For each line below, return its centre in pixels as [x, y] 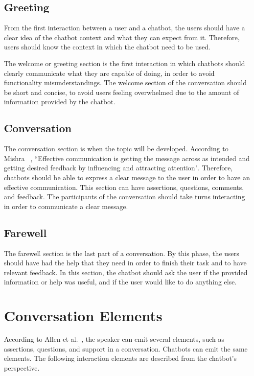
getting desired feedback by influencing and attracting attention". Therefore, [118, 168]
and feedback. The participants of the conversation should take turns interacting [125, 197]
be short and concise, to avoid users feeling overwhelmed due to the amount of [122, 92]
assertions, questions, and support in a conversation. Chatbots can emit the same [126, 348]
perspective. [22, 367]
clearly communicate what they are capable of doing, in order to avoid [109, 73]
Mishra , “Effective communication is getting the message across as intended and [127, 158]
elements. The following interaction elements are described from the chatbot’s [120, 358]
